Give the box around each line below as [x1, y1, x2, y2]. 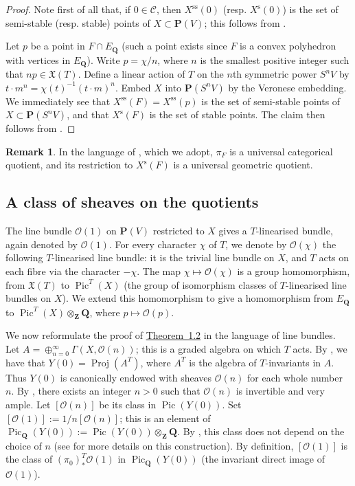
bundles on [5, 291, 51, 305]
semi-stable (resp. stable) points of [5, 15, 150, 30]
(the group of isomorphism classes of [124, 277, 277, 291]
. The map [137, 264, 181, 278]
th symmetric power [232, 67, 317, 81]
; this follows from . [204, 15, 286, 30]
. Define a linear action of [78, 67, 185, 81]
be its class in [99, 397, 157, 412]
